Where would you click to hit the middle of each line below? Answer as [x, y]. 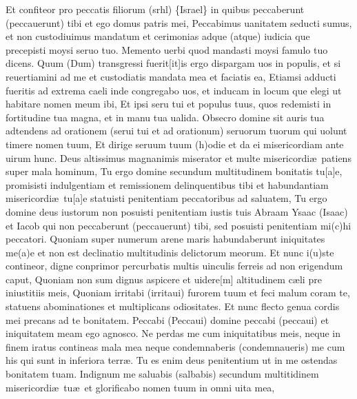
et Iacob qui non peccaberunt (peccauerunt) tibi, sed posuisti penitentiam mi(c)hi [178, 225]
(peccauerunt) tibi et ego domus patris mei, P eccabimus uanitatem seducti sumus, [179, 22]
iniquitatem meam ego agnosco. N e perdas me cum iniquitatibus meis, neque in [173, 333]
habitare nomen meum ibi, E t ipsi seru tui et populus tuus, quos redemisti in [169, 104]
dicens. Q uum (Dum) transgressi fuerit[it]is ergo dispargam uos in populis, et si [173, 63]
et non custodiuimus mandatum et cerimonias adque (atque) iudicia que [158, 36]
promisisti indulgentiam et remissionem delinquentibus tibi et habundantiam [167, 184]
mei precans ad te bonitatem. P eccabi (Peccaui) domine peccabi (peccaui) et [167, 319]
